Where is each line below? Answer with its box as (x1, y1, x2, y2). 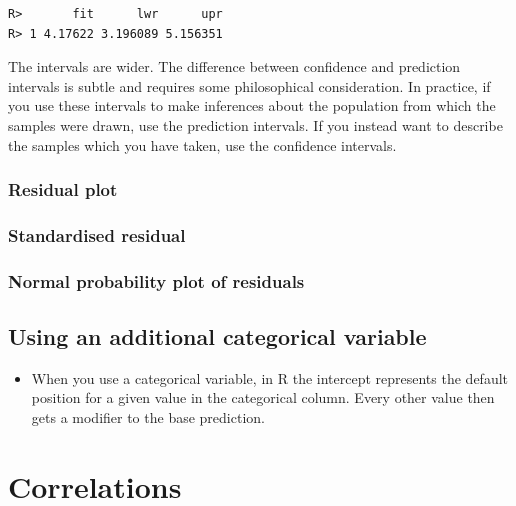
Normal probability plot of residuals (8, 268, 305, 293)
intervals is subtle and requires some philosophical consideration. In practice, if (8, 75, 491, 96)
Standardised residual (8, 222, 186, 247)
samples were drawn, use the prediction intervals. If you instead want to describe (8, 114, 503, 135)
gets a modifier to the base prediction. (31, 407, 265, 428)
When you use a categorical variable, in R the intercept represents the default (31, 367, 509, 388)
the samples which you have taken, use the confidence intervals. (8, 134, 397, 155)
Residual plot (8, 177, 118, 202)
